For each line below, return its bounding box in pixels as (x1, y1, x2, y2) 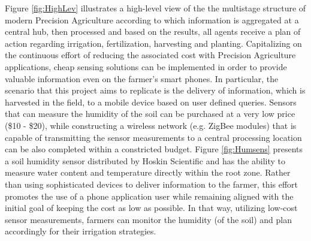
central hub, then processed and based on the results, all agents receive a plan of (5, 25, 301, 38)
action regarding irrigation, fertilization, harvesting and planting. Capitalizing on (5, 37, 302, 49)
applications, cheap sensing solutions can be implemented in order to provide (5, 60, 287, 73)
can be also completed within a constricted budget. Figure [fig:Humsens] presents (5, 143, 303, 155)
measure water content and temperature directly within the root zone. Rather (5, 166, 291, 179)
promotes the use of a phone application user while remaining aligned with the (5, 189, 294, 202)
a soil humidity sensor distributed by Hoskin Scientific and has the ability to (5, 154, 286, 167)
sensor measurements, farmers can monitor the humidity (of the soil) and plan (5, 213, 292, 225)
